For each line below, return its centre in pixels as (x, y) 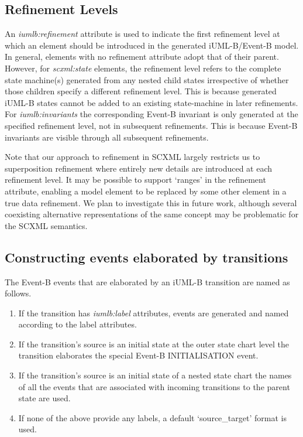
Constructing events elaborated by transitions (147, 257)
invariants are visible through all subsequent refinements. (107, 137)
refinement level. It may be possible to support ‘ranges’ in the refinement (135, 180)
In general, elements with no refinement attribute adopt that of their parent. (142, 57)
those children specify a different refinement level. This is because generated (141, 91)
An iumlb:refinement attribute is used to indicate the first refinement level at (142, 34)
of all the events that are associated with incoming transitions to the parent (154, 386)
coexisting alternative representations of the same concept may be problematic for (152, 214)
